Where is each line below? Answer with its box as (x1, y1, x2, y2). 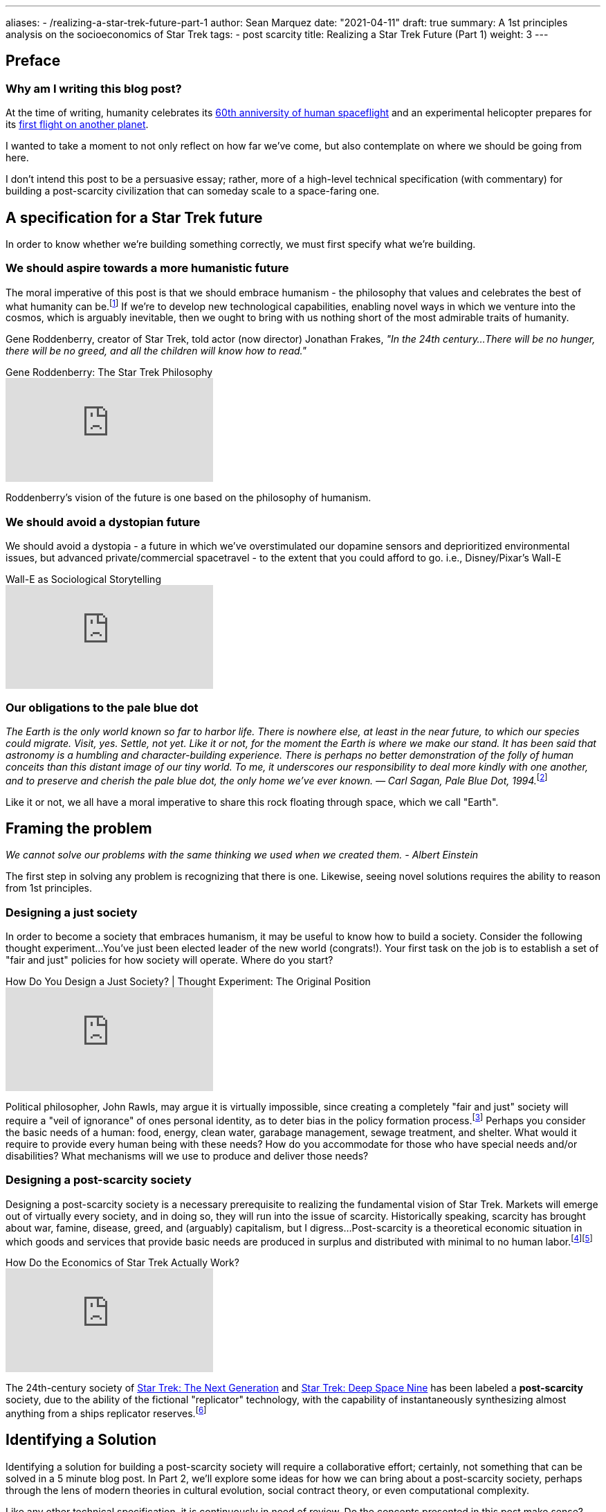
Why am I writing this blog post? (6, 81, 182, 96)
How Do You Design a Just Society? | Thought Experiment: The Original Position (6, 975, 371, 988)
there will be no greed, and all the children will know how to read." (6, 345, 306, 357)
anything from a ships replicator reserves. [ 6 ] (6, 1405, 207, 1419)
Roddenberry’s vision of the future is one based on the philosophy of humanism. (6, 492, 371, 504)
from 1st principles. (6, 882, 92, 894)
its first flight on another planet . (6, 118, 149, 131)
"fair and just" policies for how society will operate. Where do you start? (6, 954, 333, 966)
